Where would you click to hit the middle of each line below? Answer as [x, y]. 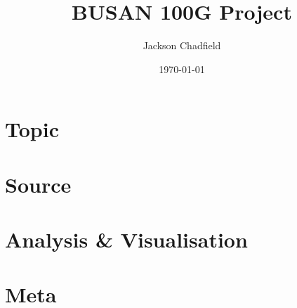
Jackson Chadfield [182, 45]
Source [38, 184]
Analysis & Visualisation [126, 239]
